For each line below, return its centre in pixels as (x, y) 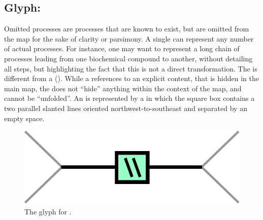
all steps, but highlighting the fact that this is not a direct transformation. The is (131, 68)
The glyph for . (48, 211)
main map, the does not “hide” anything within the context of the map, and (123, 88)
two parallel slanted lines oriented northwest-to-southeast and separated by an (126, 108)
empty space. (24, 118)
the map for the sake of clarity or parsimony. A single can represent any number (129, 38)
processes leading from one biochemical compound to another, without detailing (128, 58)
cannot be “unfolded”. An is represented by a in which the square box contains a (129, 98)
